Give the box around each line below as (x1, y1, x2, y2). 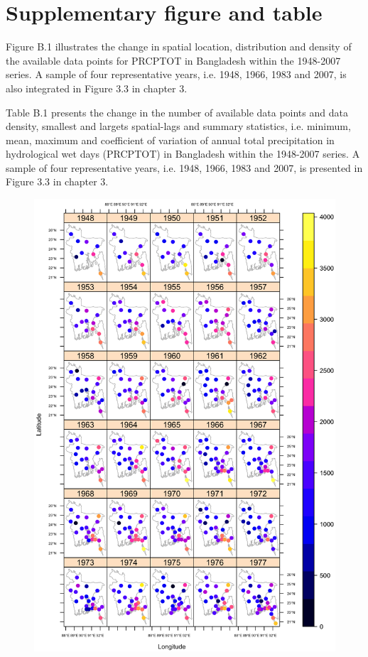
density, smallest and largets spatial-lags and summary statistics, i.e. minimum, (6, 119, 351, 134)
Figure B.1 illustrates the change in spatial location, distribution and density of (6, 39, 352, 54)
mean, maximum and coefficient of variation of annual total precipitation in (6, 132, 335, 147)
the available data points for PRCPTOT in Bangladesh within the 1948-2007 (6, 53, 341, 67)
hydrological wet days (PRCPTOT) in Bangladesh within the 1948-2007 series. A (6, 146, 360, 161)
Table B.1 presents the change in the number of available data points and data (6, 104, 348, 119)
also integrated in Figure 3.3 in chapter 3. (6, 80, 188, 95)
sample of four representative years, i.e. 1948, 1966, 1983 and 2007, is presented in (6, 160, 363, 175)
